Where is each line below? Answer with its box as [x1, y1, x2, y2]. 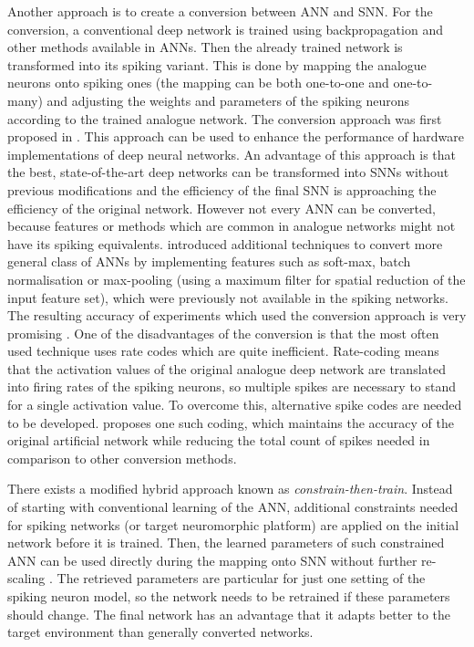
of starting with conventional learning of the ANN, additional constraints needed [7, 497, 459, 517]
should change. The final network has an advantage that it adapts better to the [7, 604, 451, 623]
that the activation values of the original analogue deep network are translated [7, 359, 446, 378]
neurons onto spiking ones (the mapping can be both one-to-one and [7, 73, 389, 92]
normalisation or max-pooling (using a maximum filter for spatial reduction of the [7, 269, 466, 288]
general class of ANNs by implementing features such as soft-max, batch [7, 252, 411, 271]
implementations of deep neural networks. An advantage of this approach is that [7, 144, 456, 163]
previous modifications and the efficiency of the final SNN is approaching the [7, 180, 437, 199]
